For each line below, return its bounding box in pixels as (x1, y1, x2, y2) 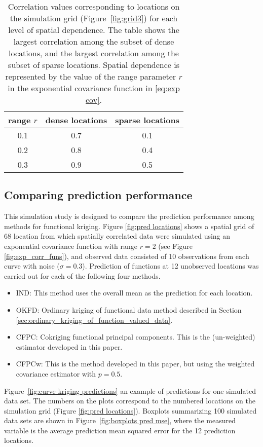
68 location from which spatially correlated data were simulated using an (4, 231, 231, 241)
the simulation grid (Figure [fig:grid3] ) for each (10, 12, 178, 24)
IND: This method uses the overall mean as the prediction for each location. (16, 287, 253, 298)
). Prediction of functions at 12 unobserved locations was (82, 260, 259, 271)
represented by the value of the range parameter (5, 70, 176, 82)
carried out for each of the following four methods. (4, 270, 161, 281)
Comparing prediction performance (4, 187, 193, 203)
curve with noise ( (4, 260, 60, 271)
